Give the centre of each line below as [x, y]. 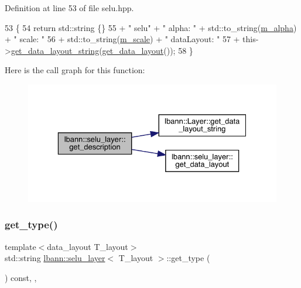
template [20, 246]
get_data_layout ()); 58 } [148, 50]
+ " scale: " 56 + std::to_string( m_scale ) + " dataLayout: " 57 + [122, 39]
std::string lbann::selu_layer [55, 258]
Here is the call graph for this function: [75, 70]
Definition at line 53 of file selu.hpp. [69, 8]
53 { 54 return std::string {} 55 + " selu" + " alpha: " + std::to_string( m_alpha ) [151, 27]
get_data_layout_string [55, 50]
